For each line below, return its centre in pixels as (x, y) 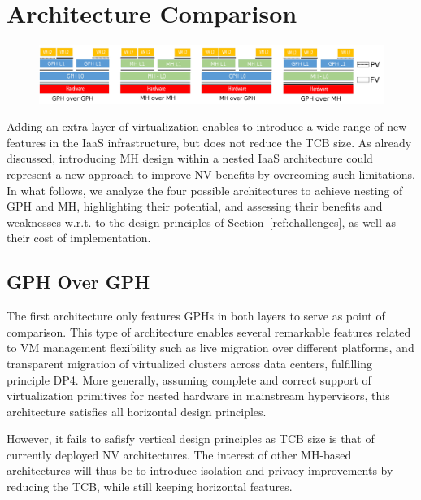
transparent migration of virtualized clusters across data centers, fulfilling (189, 363)
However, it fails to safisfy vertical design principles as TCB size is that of (191, 439)
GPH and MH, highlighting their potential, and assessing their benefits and (195, 206)
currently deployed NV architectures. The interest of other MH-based (179, 454)
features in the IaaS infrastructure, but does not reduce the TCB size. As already (209, 142)
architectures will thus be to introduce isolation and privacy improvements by (200, 470)
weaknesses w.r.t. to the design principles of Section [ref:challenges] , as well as (202, 222)
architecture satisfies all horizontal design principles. (137, 411)
